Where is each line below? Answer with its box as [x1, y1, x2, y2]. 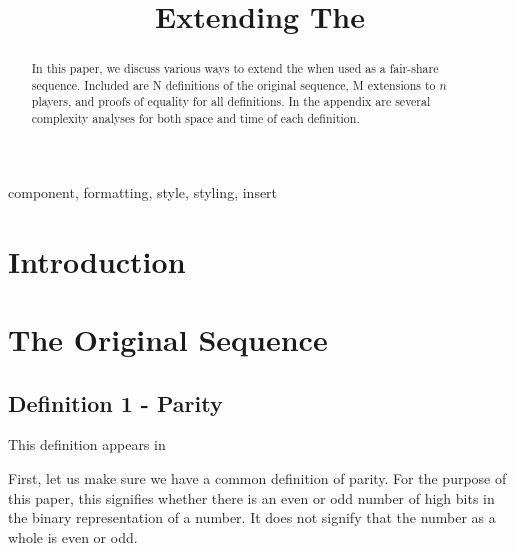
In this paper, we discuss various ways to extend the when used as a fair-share [31, 60, 439, 77]
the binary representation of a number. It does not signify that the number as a [8, 507, 496, 528]
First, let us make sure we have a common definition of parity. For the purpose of [8, 467, 507, 488]
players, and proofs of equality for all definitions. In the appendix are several [31, 93, 431, 110]
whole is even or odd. [8, 526, 138, 547]
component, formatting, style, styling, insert [8, 181, 278, 202]
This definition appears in [8, 434, 166, 455]
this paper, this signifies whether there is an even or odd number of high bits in [8, 487, 495, 508]
